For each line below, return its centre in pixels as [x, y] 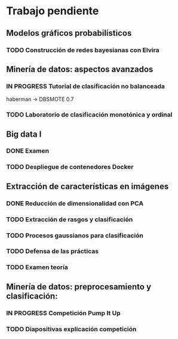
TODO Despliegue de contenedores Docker [70, 167]
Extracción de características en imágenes [88, 186]
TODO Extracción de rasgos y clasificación [70, 219]
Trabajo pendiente [53, 11]
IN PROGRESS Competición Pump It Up [63, 313]
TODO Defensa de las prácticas [53, 251]
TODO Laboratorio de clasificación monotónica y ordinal [89, 115]
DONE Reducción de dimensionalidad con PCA [75, 203]
